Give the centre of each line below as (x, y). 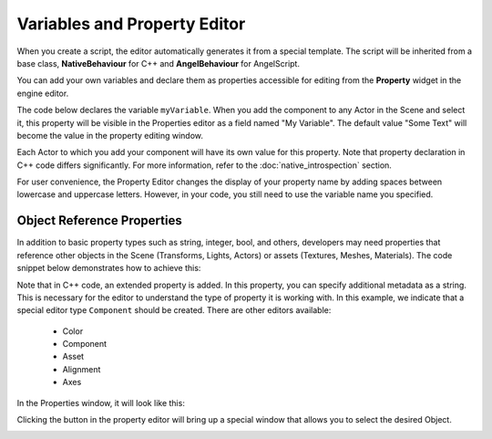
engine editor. (43, 93)
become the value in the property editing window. (110, 135)
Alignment (82, 369)
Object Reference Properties (99, 220)
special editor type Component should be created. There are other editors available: (174, 310)
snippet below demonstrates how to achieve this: (109, 268)
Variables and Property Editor (131, 24)
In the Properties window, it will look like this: (101, 402)
